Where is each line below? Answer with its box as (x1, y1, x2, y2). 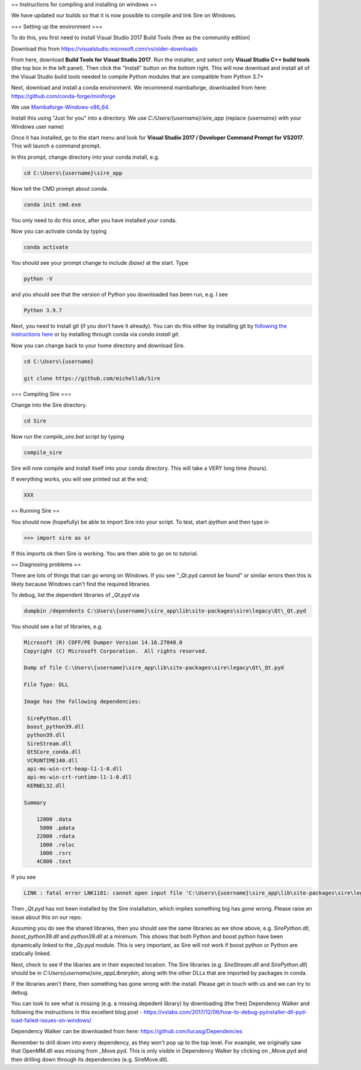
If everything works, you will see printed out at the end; (11, 475, 149, 483)
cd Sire (23, 418, 46, 424)
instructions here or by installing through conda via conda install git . (11, 331, 180, 338)
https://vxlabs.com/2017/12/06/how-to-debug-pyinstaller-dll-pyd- (143, 1008, 307, 1015)
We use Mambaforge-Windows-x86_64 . (11, 103, 110, 111)
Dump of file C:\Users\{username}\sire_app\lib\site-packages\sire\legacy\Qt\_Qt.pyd (23, 664, 284, 671)
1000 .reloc (39, 841, 75, 848)
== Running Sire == (11, 507, 60, 515)
